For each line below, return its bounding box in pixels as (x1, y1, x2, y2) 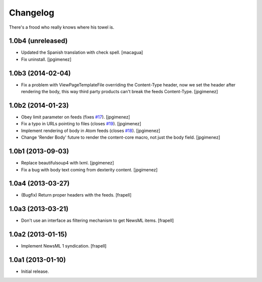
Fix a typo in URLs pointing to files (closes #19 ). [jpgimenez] (21, 121, 142, 127)
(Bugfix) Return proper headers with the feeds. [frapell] (21, 192, 132, 198)
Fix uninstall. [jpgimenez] (21, 56, 72, 62)
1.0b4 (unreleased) (9, 37, 68, 45)
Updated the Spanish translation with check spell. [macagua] (21, 50, 143, 55)
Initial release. (21, 268, 49, 274)
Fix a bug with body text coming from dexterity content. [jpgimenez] (21, 166, 158, 172)
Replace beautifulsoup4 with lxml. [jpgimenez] (21, 160, 114, 166)
